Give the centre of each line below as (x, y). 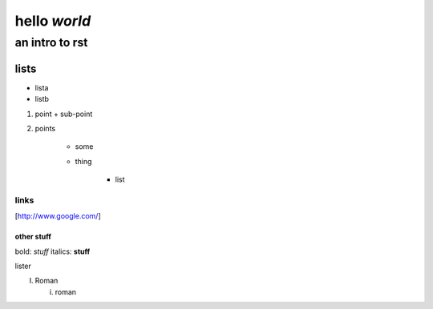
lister (23, 266)
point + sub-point (64, 114)
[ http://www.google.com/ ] (58, 216)
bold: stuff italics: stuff (53, 251)
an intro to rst (51, 42)
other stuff (33, 237)
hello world (53, 21)
